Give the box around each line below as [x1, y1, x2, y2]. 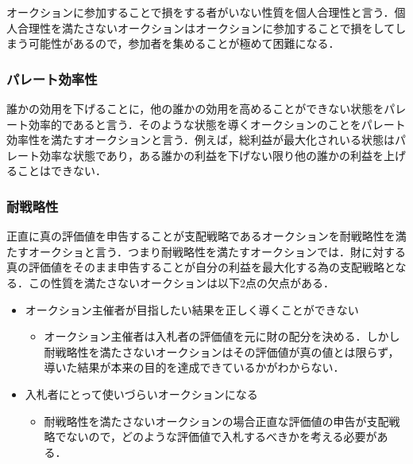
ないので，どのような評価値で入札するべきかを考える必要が [66, 428, 377, 445]
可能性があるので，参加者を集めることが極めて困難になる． [28, 35, 340, 52]
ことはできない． [17, 162, 106, 179]
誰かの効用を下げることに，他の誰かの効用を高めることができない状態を [6, 100, 384, 116]
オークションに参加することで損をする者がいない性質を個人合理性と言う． [6, 4, 395, 20]
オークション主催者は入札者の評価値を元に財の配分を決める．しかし [44, 328, 400, 345]
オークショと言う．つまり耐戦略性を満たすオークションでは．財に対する [28, 243, 406, 259]
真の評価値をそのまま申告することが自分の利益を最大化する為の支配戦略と [6, 259, 396, 275]
